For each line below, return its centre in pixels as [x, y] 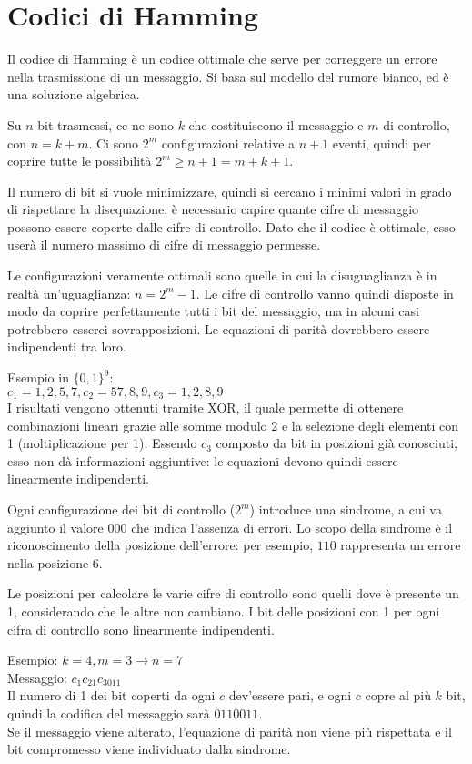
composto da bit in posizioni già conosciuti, [336, 443]
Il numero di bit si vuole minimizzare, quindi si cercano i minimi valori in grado [230, 191]
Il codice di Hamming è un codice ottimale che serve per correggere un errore [222, 59]
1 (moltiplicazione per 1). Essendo [102, 443]
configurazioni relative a [228, 143]
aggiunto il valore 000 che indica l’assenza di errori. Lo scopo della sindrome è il [230, 527]
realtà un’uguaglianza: [69, 293]
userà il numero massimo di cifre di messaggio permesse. [164, 244]
